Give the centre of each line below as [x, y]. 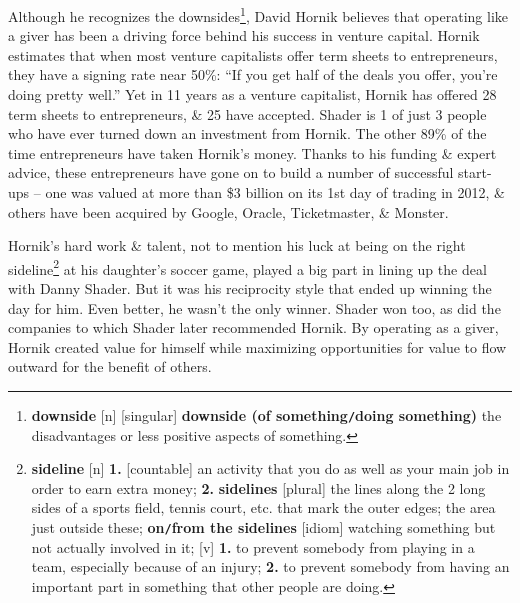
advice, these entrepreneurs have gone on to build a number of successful [231, 172]
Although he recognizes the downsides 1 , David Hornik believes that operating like [258, 14]
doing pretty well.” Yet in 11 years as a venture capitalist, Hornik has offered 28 [252, 94]
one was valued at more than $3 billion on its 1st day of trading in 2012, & [275, 192]
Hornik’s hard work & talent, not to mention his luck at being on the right [237, 245]
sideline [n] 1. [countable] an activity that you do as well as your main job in [270, 468]
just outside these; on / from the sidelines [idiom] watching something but [263, 527]
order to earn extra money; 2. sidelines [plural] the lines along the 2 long [258, 487]
